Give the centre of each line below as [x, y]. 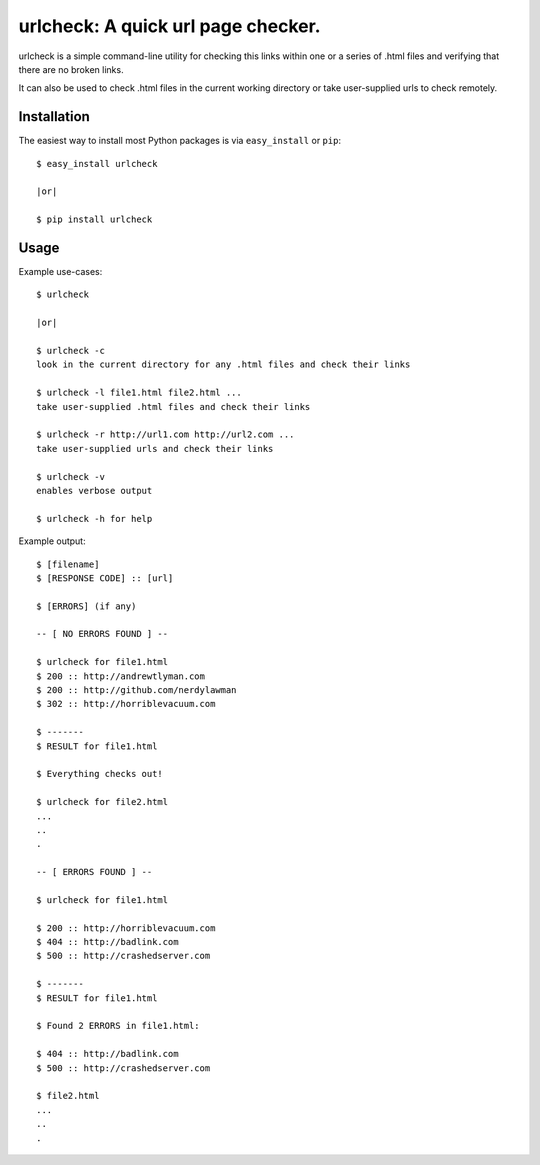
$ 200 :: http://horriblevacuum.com [126, 928]
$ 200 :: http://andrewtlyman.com [120, 676]
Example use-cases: [60, 272]
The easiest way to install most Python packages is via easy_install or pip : [180, 141]
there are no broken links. [71, 69]
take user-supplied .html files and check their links [173, 406]
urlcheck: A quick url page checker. [169, 26]
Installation [54, 116]
